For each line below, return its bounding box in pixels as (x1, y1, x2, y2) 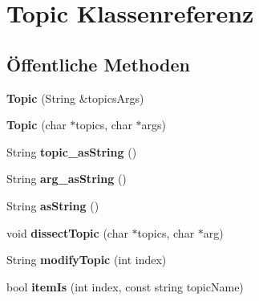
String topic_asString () (6, 143, 137, 160)
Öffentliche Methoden (6, 51, 190, 76)
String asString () (6, 197, 99, 214)
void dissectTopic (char (6, 224, 128, 241)
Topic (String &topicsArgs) (6, 89, 144, 106)
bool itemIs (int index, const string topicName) (6, 278, 244, 295)
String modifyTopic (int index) (6, 251, 167, 268)
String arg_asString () (6, 170, 127, 187)
